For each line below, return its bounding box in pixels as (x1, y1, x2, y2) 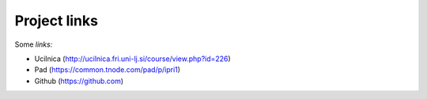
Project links (14, 12, 99, 29)
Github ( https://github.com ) (34, 76, 124, 86)
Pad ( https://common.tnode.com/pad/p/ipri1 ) (34, 65, 181, 74)
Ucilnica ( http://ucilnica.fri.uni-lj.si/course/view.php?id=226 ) (34, 54, 231, 63)
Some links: (14, 40, 53, 49)
